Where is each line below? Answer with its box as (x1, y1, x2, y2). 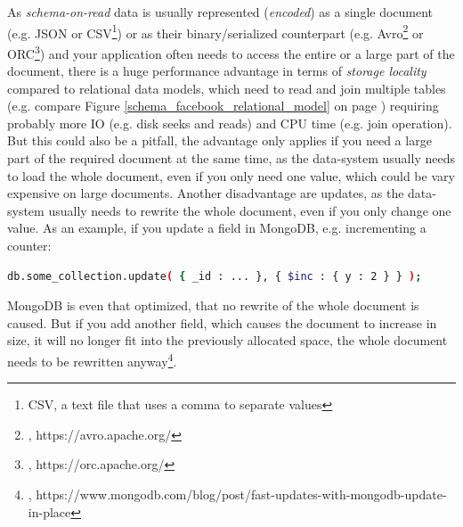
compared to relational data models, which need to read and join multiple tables (7, 78, 446, 97)
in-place (28, 502, 71, 521)
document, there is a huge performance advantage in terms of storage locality (7, 62, 426, 80)
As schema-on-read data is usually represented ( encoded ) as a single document (7, 3, 434, 21)
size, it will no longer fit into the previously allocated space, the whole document (7, 331, 448, 350)
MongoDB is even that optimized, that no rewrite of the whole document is (7, 296, 419, 315)
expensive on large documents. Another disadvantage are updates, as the (7, 184, 404, 202)
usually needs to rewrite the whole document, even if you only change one (48, 201, 451, 219)
